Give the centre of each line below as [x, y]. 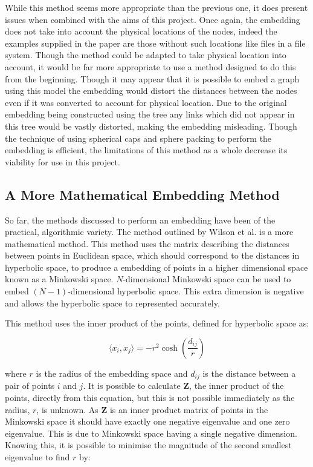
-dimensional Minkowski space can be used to [207, 279]
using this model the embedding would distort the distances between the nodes [151, 91]
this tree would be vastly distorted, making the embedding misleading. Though [151, 126]
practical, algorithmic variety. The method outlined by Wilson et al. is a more [149, 232]
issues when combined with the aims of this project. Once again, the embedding [153, 19]
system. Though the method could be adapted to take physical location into [146, 55]
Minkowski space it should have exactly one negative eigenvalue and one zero [147, 421]
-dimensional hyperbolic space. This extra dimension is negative [186, 291]
